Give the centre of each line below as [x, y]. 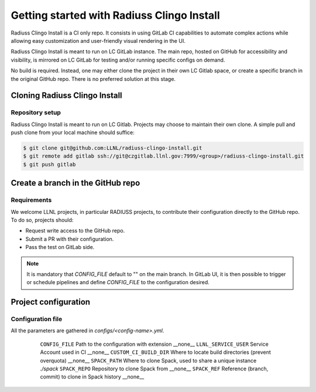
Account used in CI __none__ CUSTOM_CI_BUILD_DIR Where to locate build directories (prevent [156, 352]
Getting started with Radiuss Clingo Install [116, 15]
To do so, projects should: [42, 220]
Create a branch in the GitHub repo [75, 183]
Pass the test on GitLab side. [60, 247]
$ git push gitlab [49, 164]
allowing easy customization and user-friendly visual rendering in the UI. [98, 40]
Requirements [31, 200]
